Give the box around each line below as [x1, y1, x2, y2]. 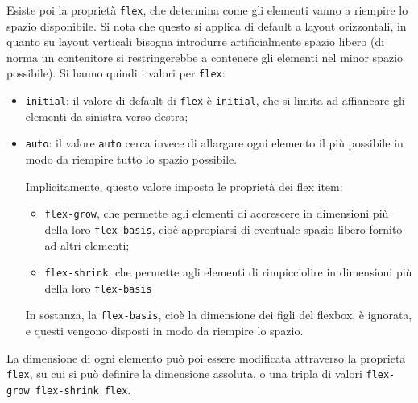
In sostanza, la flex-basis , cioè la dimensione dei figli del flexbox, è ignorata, [25, 306, 412, 323]
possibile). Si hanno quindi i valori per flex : [6, 64, 226, 81]
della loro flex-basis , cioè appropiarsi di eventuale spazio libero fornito [44, 220, 403, 237]
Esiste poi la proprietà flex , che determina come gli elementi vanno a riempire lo [6, 2, 408, 18]
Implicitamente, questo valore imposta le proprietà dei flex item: [25, 177, 343, 194]
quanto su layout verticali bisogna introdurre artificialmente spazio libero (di [6, 33, 385, 50]
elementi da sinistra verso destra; [25, 107, 188, 124]
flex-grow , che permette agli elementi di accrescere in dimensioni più [44, 205, 389, 222]
